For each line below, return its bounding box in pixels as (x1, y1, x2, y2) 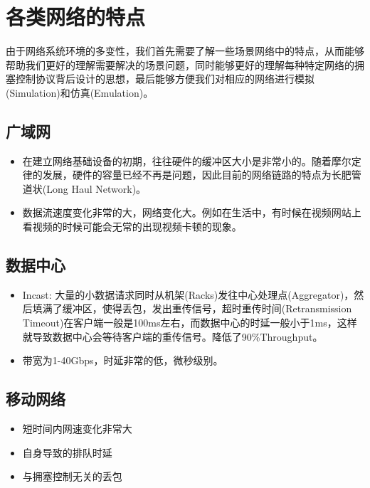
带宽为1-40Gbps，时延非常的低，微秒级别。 (22, 353, 223, 368)
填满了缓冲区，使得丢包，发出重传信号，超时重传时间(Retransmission (32, 301, 352, 316)
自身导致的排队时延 (22, 445, 112, 460)
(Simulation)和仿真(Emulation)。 (6, 85, 154, 100)
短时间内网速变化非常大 (22, 421, 132, 436)
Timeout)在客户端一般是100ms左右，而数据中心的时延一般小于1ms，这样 (22, 315, 357, 330)
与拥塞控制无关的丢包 (22, 469, 122, 484)
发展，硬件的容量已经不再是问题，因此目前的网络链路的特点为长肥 (42, 167, 351, 182)
